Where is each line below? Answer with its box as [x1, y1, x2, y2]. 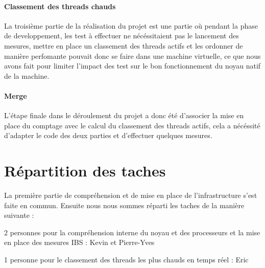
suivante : [4, 210, 34, 220]
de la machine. [4, 70, 50, 81]
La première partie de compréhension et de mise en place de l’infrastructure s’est [4, 190, 257, 200]
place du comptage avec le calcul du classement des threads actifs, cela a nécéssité [4, 120, 260, 130]
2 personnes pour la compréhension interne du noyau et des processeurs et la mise [4, 227, 260, 237]
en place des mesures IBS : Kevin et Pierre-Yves [4, 237, 155, 248]
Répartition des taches [4, 160, 166, 181]
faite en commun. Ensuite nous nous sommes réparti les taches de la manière [4, 199, 245, 210]
